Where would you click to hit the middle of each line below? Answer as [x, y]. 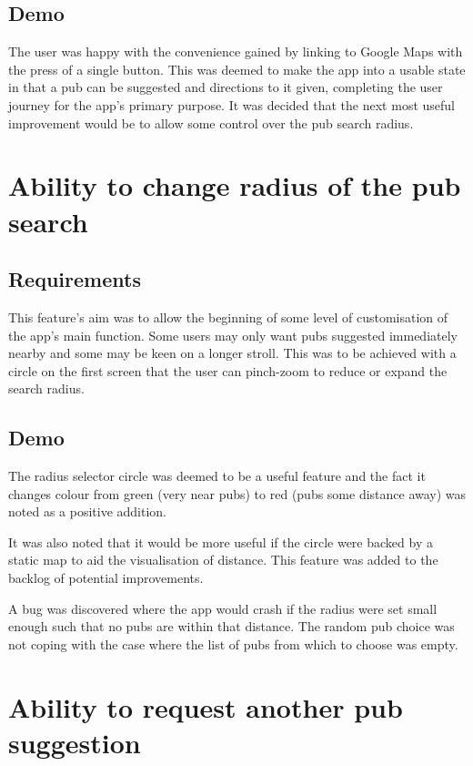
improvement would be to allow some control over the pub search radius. [211, 123]
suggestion [75, 742]
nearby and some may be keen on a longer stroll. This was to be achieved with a [232, 353]
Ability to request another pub [206, 706]
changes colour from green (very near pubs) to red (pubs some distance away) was [237, 493]
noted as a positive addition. [88, 511]
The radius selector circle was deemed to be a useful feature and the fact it [217, 476]
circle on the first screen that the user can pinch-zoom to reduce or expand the [228, 370]
